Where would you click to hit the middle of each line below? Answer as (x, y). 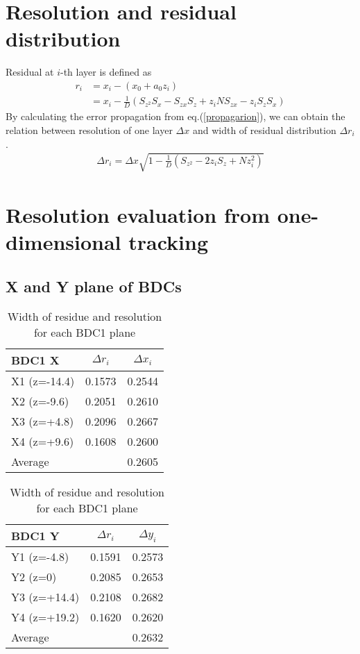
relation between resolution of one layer (89, 129)
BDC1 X (35, 360)
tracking (169, 242)
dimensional (63, 242)
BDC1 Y (35, 536)
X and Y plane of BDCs (94, 286)
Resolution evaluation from (138, 214)
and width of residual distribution (264, 129)
